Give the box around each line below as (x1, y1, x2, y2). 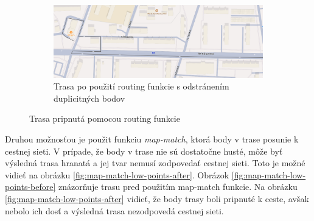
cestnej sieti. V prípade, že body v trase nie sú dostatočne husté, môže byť (5, 144, 283, 157)
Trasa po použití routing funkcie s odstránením (54, 80, 229, 93)
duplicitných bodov (54, 91, 125, 104)
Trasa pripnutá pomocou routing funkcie (29, 112, 180, 125)
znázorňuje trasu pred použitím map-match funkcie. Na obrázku (58, 180, 298, 193)
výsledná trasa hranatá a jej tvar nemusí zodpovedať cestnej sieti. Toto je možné (5, 156, 305, 169)
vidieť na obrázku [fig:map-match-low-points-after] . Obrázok (5, 168, 229, 181)
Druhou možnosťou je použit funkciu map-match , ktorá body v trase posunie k (5, 132, 299, 145)
